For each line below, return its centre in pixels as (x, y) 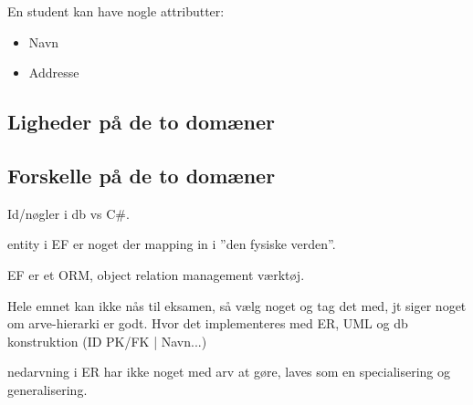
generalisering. (47, 389)
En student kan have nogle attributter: (116, 11)
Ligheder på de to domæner (142, 122)
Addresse (54, 73)
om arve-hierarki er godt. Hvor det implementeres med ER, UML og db (208, 323)
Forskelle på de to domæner (142, 175)
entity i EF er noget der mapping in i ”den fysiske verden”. (172, 244)
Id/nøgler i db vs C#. (68, 213)
